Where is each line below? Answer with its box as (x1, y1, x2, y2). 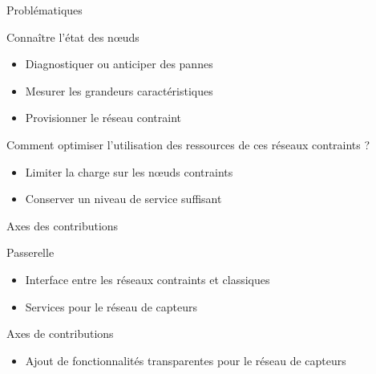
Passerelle (6, 244, 55, 261)
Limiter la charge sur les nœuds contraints (25, 163, 233, 180)
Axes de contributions (6, 325, 114, 342)
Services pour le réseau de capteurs (25, 298, 198, 315)
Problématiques (6, 2, 83, 18)
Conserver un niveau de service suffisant (25, 190, 222, 207)
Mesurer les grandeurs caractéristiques (25, 82, 213, 99)
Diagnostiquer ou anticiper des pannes (25, 55, 213, 72)
